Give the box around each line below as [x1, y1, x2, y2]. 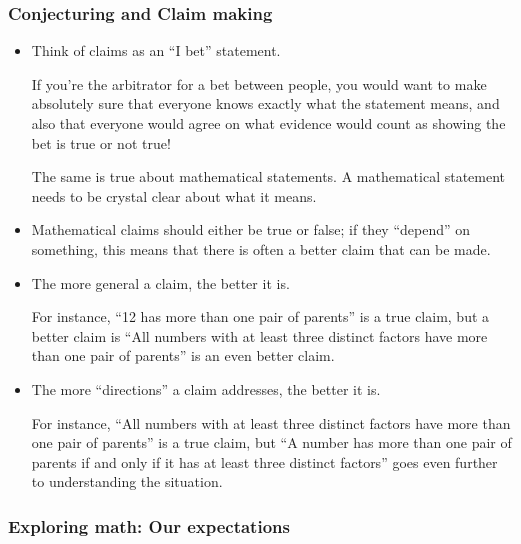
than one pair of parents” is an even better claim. [31, 345, 335, 366]
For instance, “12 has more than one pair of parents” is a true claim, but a [31, 306, 490, 327]
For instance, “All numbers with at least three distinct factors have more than [31, 412, 511, 433]
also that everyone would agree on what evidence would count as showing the [31, 113, 506, 133]
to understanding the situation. [31, 471, 223, 492]
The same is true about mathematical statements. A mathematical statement [31, 166, 506, 187]
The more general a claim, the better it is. [31, 272, 290, 293]
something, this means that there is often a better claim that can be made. [31, 238, 491, 259]
